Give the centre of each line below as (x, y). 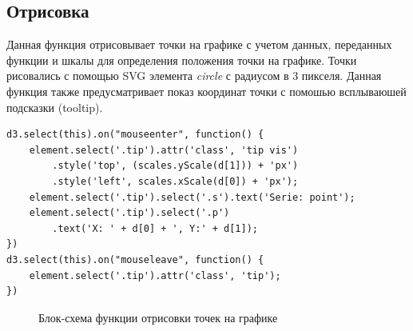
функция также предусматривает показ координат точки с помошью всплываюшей (206, 91)
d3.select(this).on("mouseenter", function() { (135, 135)
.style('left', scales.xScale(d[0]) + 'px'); (175, 181)
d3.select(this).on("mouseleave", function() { (135, 259)
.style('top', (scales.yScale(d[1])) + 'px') (175, 166)
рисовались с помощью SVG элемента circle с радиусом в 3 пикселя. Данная (194, 76)
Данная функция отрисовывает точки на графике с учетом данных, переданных (199, 44)
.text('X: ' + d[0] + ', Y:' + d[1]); (155, 228)
